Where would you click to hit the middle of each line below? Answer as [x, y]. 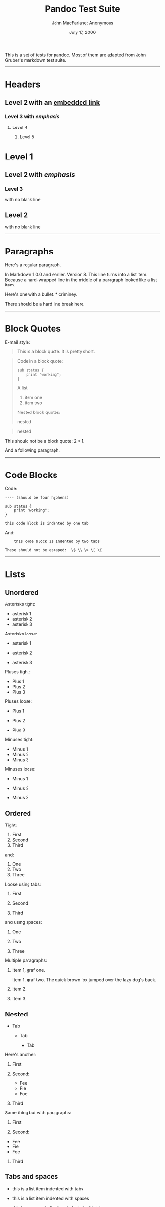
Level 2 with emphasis [40, 175]
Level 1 [19, 157]
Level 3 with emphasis [32, 117]
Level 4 [20, 127]
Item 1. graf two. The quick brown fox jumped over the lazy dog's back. [84, 980]
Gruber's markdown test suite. [36, 60]
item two [33, 403]
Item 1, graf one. [28, 970]
